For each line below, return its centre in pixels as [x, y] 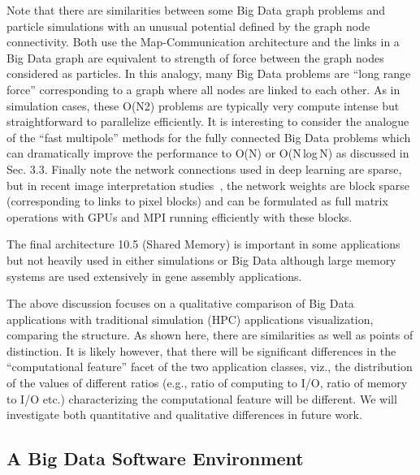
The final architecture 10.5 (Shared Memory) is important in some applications [204, 244]
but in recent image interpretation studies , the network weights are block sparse [208, 185]
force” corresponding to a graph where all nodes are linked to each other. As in [204, 89]
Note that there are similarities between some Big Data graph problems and [196, 10]
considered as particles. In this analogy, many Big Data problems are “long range [209, 73]
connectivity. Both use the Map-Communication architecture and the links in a [203, 42]
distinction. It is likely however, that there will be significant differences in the [201, 350]
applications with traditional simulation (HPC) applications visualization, [190, 319]
